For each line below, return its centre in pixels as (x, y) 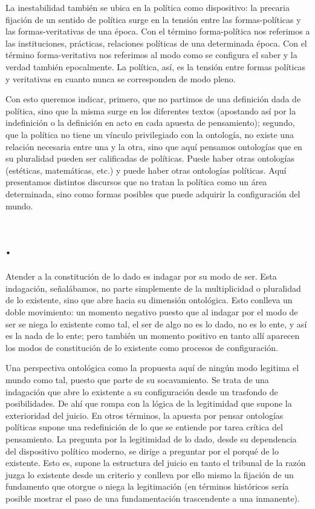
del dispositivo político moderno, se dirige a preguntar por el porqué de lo (142, 451)
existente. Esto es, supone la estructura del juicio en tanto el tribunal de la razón (156, 463)
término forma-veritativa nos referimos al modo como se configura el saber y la (151, 55)
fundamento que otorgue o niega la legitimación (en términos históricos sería (147, 486)
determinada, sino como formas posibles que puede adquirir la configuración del (153, 193)
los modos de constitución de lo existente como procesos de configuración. (142, 347)
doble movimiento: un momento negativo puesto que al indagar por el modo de (152, 312)
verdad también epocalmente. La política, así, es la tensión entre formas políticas (156, 66)
